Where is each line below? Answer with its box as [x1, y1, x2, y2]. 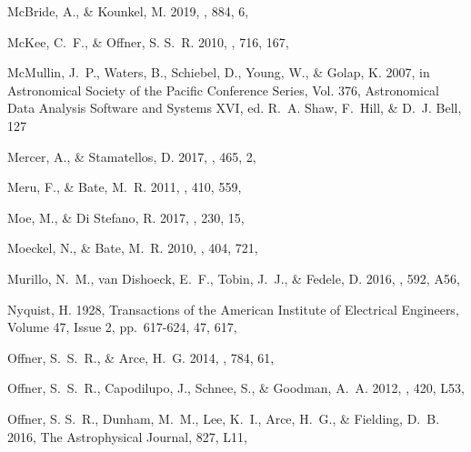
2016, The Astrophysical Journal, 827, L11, [7, 427, 247, 446]
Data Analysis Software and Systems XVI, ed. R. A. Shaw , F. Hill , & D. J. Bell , [7, 98, 462, 117]
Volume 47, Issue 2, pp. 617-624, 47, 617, [7, 317, 237, 336]
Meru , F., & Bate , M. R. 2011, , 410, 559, [7, 177, 242, 196]
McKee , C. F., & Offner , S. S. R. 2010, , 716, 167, [7, 32, 289, 51]
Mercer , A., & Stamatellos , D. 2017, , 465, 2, [7, 146, 256, 166]
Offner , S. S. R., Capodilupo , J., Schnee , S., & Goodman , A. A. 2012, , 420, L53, [7, 378, 465, 397]
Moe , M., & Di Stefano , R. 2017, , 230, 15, [7, 207, 245, 226]
